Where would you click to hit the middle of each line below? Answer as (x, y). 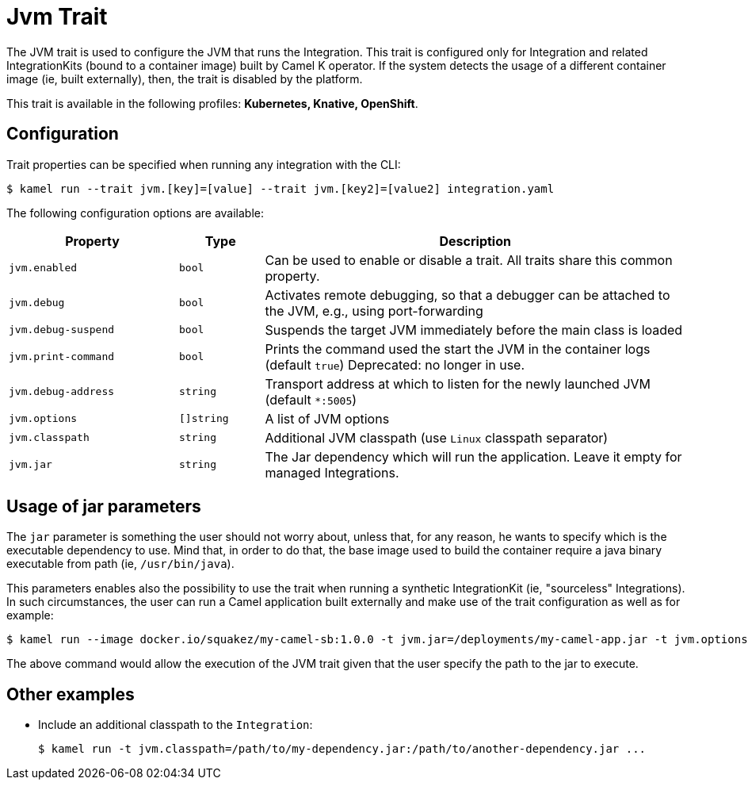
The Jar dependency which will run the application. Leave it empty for (473, 456)
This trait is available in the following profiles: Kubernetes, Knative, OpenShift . (212, 103)
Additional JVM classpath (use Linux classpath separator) (437, 437)
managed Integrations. (332, 472)
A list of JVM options (327, 418)
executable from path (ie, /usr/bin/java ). (120, 564)
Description (475, 241)
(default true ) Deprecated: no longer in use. (395, 364)
